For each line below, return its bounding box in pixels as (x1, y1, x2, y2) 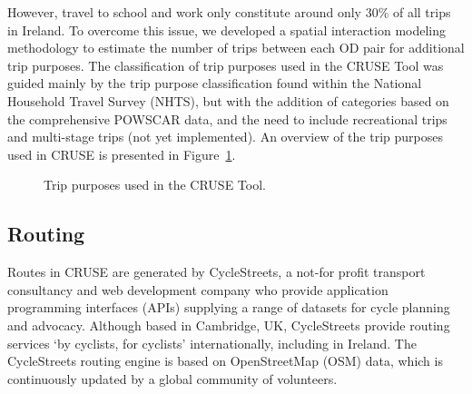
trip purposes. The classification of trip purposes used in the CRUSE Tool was (7, 55, 444, 74)
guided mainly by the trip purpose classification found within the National (7, 74, 422, 93)
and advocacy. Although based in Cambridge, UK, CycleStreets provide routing (7, 315, 450, 334)
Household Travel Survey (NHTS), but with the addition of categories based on (7, 91, 449, 110)
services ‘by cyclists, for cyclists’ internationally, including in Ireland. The (7, 333, 417, 352)
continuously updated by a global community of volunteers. (7, 369, 338, 388)
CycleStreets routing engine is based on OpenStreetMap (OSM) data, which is (7, 351, 443, 370)
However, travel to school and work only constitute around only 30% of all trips (7, 3, 451, 21)
